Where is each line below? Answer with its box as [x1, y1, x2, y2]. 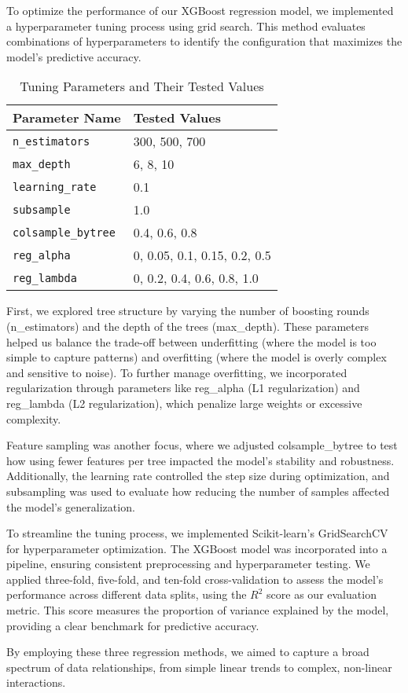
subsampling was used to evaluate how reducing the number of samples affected [6, 482, 390, 499]
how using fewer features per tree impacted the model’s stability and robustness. [6, 452, 395, 468]
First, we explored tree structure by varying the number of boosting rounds [6, 302, 369, 319]
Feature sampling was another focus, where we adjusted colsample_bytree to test [6, 437, 398, 453]
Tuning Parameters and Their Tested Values [20, 77, 264, 96]
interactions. [6, 674, 66, 691]
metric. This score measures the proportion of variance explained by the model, [6, 602, 389, 618]
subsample [13, 203, 71, 216]
